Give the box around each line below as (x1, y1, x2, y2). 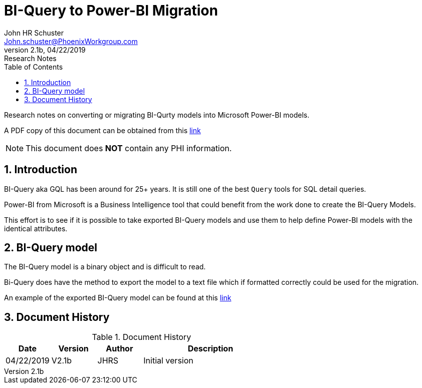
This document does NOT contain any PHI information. (26, 143, 232, 153)
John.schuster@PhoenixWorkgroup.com (4, 37, 138, 46)
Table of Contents (4, 62, 63, 71)
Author (106, 343, 133, 354)
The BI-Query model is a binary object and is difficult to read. (4, 262, 206, 271)
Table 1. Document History (92, 332, 191, 342)
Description (187, 343, 234, 354)
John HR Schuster (4, 28, 64, 37)
